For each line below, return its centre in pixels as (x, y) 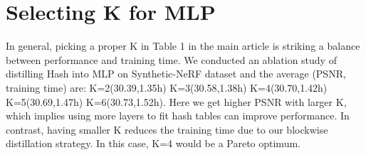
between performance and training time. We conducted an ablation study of (171, 59)
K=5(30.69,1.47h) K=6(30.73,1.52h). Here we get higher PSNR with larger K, (176, 101)
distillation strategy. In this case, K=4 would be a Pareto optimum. (153, 143)
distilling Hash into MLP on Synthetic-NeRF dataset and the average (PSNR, (176, 74)
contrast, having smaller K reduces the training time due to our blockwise (167, 129)
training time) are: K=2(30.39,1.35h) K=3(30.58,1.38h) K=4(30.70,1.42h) (167, 87)
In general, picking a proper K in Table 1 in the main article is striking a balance (183, 46)
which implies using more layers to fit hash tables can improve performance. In (178, 116)
